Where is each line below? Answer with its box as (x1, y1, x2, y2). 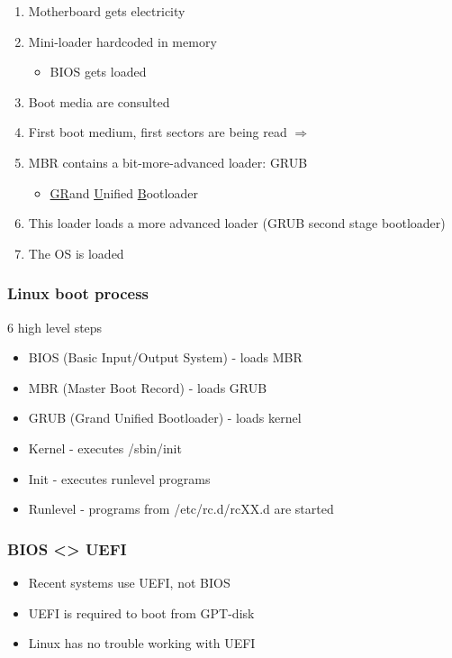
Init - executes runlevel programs (28, 469, 211, 488)
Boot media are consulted (28, 92, 170, 111)
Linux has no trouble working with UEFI (28, 634, 256, 653)
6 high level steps (7, 317, 103, 336)
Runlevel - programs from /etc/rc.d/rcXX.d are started (28, 499, 334, 518)
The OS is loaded (28, 243, 124, 262)
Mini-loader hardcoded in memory (28, 32, 217, 50)
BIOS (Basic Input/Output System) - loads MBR (28, 348, 303, 367)
